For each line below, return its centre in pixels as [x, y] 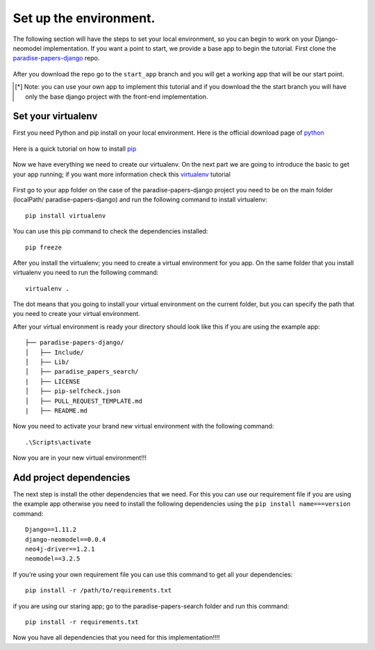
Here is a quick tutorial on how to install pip [75, 149]
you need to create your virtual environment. [76, 314]
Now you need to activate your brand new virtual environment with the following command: [143, 426]
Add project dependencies [72, 477]
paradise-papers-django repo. [56, 58]
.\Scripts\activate [58, 442]
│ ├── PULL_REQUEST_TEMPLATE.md [84, 401]
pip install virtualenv [66, 216]
